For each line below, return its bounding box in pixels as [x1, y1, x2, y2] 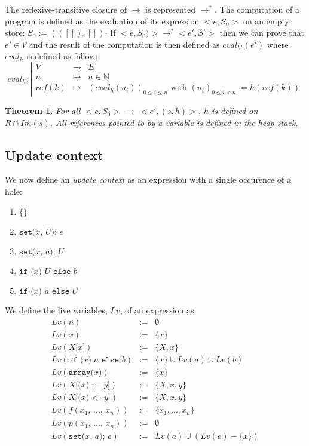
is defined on [212, 104, 258, 117]
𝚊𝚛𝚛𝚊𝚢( [68, 368, 94, 377]
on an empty [243, 14, 289, 27]
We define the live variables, [5, 303, 108, 316]
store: [5, 26, 25, 39]
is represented [145, 3, 195, 15]
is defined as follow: [26, 50, 98, 62]
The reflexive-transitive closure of [5, 3, 127, 15]
